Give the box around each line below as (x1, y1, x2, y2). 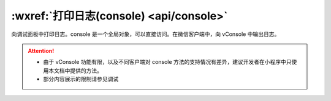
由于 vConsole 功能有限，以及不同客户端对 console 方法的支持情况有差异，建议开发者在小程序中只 (43, 58, 292, 66)
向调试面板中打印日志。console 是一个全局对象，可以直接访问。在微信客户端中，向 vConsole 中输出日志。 (11, 30, 280, 38)
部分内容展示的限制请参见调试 (43, 75, 119, 83)
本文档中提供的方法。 (48, 67, 102, 74)
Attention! (28, 47, 55, 54)
